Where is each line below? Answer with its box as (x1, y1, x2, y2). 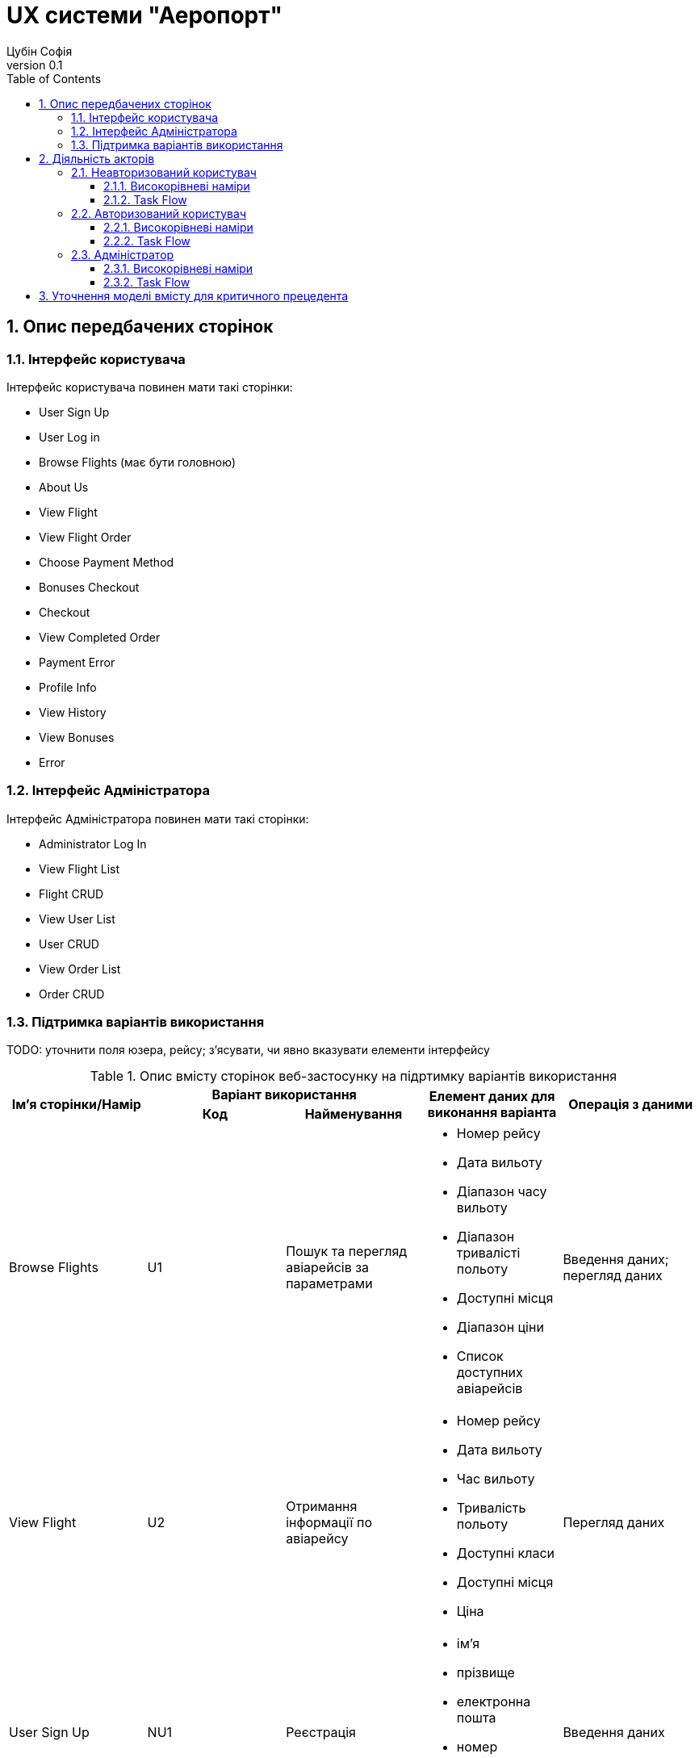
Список (456, 1348, 504, 1365)
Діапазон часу (456, 1183, 547, 1200)
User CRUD (39, 936, 99, 951)
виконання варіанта (427, 1104, 557, 1121)
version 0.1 (6, 57, 63, 72)
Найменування (304, 1106, 403, 1123)
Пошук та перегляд (286, 1243, 408, 1260)
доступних (456, 1364, 523, 1381)
